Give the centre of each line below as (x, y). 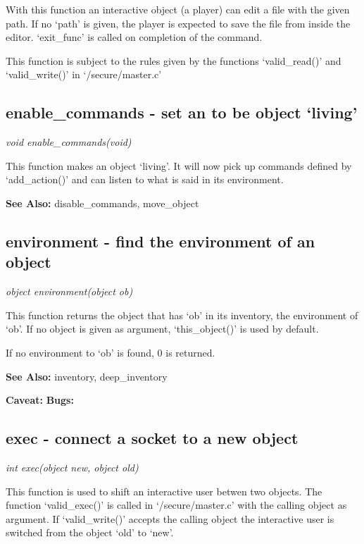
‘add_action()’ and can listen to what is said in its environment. (145, 179)
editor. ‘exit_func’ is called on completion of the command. (134, 37)
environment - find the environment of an (161, 241)
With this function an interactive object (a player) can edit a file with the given (178, 9)
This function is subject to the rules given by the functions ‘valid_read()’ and (174, 60)
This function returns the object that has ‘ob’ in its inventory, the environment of (182, 315)
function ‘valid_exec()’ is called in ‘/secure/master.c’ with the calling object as (176, 505)
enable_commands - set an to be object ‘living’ (182, 112)
